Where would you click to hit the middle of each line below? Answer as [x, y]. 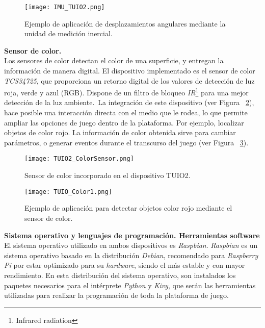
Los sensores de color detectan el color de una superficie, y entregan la [114, 60]
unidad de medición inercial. [69, 33]
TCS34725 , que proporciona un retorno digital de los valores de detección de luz [129, 80]
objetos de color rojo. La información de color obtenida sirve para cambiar [120, 132]
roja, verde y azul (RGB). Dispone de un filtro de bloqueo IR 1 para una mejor [126, 92]
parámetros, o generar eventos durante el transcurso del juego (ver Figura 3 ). [126, 142]
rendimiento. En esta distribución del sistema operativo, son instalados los [120, 275]
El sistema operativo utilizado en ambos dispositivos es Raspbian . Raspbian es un [131, 245]
